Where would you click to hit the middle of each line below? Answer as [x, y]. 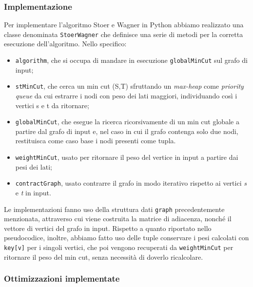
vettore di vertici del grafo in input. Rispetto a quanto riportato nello [108, 228]
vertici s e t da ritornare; [52, 105]
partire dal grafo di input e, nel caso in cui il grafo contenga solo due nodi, [127, 131]
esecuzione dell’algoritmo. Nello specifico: [65, 44]
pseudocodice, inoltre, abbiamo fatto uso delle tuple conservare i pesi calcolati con [126, 238]
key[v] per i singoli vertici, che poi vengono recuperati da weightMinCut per [119, 247]
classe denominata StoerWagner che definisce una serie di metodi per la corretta [124, 34]
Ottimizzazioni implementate [62, 278]
